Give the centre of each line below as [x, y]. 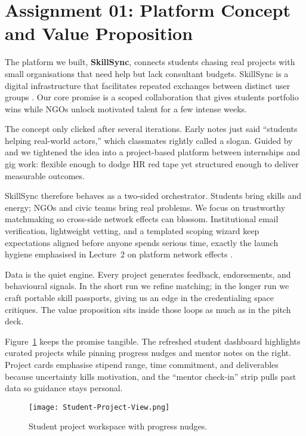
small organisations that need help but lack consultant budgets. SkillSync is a [147, 73]
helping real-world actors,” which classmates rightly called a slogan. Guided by [149, 140]
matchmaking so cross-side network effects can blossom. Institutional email [142, 219]
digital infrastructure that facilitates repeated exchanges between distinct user [148, 85]
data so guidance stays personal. [64, 388]
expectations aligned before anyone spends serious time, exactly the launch [142, 242]
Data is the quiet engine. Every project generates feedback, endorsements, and [148, 274]
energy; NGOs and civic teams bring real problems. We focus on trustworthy [145, 207]
